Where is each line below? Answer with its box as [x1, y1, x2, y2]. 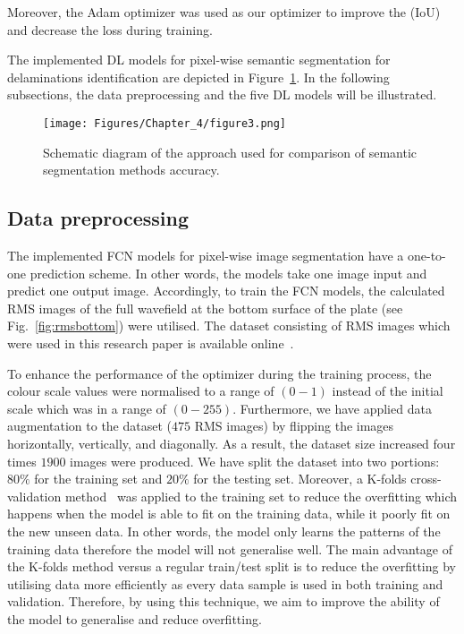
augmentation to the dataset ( [7, 416, 173, 435]
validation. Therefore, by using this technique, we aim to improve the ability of [7, 592, 440, 611]
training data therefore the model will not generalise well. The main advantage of [7, 539, 453, 558]
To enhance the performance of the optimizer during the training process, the [7, 364, 432, 382]
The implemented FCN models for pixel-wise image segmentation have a [7, 246, 404, 265]
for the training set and [34, 469, 163, 488]
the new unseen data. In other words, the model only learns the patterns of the [7, 521, 441, 540]
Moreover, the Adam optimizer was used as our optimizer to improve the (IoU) [7, 3, 441, 21]
